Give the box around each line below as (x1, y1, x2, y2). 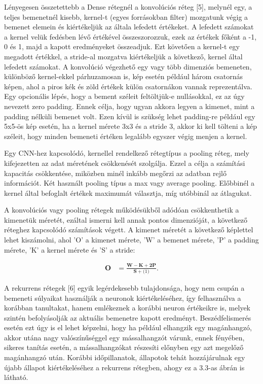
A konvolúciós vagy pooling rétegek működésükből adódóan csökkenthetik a (4, 204, 239, 215)
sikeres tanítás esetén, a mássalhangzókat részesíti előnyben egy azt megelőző (4, 342, 244, 353)
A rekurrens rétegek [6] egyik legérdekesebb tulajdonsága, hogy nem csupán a (4, 282, 245, 293)
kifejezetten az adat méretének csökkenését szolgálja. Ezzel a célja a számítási (4, 157, 245, 168)
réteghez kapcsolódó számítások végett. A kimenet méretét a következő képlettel (4, 224, 253, 235)
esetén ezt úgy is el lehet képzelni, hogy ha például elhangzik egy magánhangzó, (4, 322, 252, 333)
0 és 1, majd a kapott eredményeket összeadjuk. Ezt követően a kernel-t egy (4, 41, 240, 52)
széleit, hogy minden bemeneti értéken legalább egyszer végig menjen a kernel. (4, 130, 247, 141)
